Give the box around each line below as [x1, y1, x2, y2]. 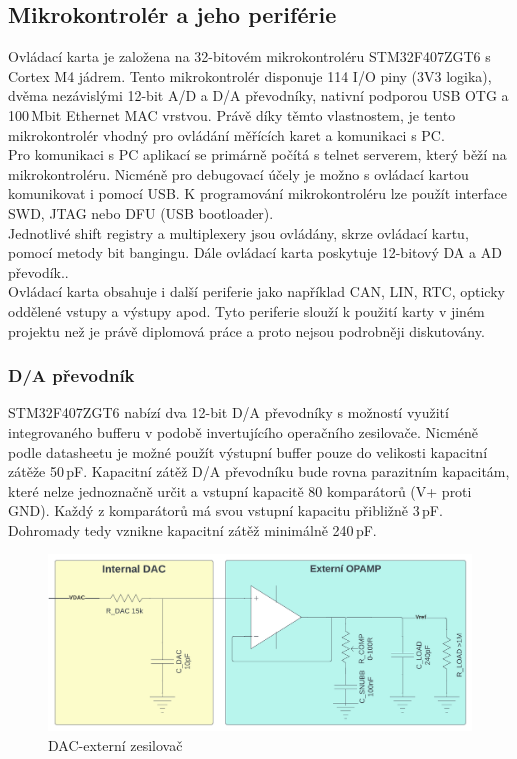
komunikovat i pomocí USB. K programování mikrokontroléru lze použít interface [8, 183, 507, 204]
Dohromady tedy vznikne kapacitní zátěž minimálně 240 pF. [8, 519, 377, 540]
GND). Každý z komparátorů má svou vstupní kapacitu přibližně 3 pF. [8, 500, 443, 521]
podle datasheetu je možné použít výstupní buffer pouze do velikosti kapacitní [8, 441, 488, 462]
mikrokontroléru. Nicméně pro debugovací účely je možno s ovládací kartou [8, 163, 469, 184]
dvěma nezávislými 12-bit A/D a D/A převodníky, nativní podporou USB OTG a [8, 85, 509, 106]
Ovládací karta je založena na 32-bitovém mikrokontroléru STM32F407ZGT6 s [8, 46, 491, 67]
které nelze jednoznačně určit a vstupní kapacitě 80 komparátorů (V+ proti [8, 480, 472, 501]
